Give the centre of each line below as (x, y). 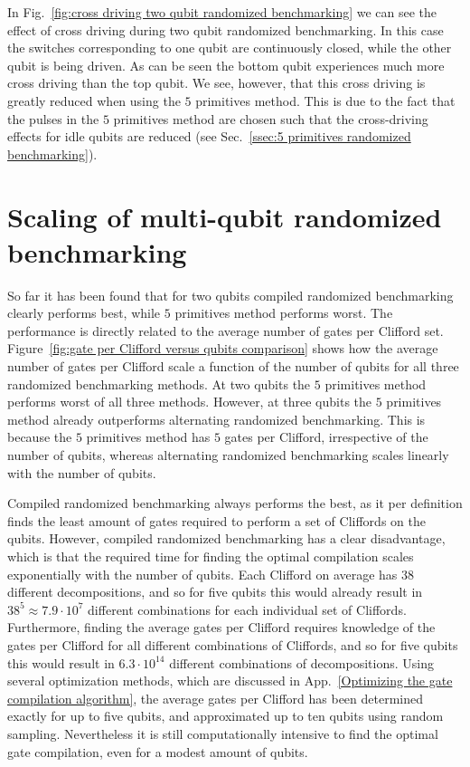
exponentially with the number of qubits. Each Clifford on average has (202, 574)
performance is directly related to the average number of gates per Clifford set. (226, 330)
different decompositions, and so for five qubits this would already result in (215, 592)
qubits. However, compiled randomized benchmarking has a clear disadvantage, (226, 538)
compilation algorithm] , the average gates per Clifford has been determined (216, 698)
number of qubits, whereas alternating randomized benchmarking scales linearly (228, 455)
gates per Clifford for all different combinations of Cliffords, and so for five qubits (233, 644)
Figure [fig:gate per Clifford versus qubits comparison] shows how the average (223, 348)
